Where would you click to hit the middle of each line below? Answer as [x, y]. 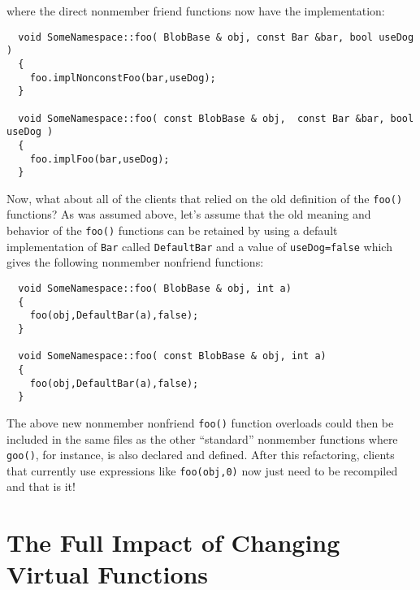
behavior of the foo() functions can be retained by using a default [172, 230]
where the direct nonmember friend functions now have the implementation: [196, 11]
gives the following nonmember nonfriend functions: [135, 262]
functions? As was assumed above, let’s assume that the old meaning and [189, 214]
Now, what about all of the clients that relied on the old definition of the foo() [205, 198]
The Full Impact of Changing [173, 542]
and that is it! [41, 486]
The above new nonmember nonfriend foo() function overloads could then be [200, 422]
